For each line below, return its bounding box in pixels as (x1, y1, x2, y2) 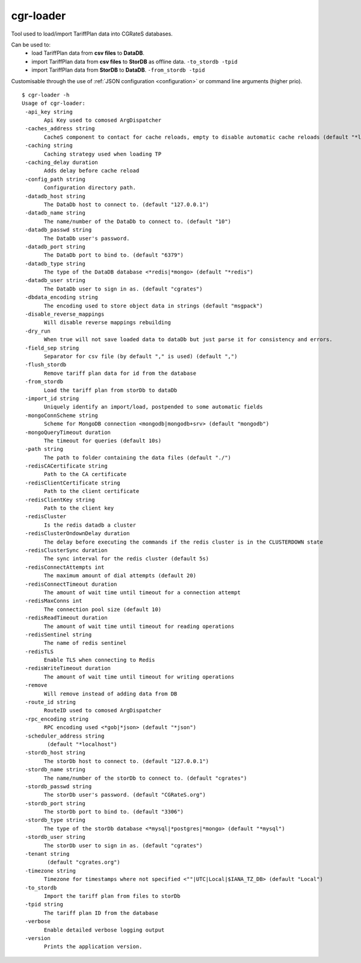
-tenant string (25, 850, 70, 858)
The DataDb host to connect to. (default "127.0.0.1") (44, 201, 209, 208)
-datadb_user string (25, 277, 85, 284)
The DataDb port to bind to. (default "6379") (44, 252, 184, 259)
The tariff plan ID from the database (44, 909, 159, 916)
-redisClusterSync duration (25, 547, 108, 554)
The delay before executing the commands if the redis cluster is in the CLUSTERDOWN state (44, 538, 323, 545)
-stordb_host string (25, 749, 85, 756)
